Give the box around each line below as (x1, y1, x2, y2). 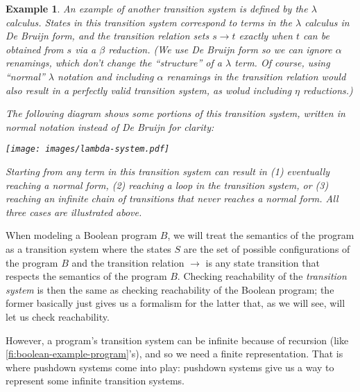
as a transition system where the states (6, 241, 171, 256)
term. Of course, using (234, 55, 330, 70)
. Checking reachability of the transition (177, 269, 347, 283)
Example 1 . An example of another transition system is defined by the (6, 1, 308, 15)
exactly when (239, 28, 293, 43)
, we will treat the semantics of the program (167, 228, 354, 242)
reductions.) (303, 82, 353, 97)
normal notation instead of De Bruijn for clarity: (6, 119, 214, 134)
